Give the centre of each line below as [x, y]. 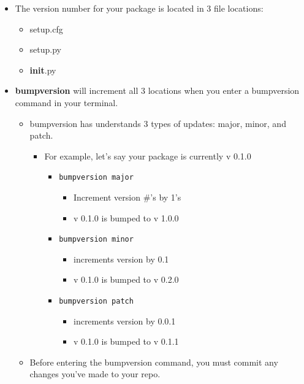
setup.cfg [46, 29]
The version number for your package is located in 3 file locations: [139, 8]
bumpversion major [96, 178]
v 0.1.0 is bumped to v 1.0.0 [126, 217]
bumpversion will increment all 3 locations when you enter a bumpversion [157, 90]
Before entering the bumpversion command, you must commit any [154, 362]
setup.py [46, 49]
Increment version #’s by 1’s [127, 197]
